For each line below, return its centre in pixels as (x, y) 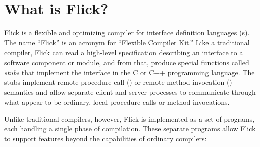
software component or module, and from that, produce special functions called (127, 62)
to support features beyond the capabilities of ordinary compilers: (106, 139)
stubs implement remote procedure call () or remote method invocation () (118, 82)
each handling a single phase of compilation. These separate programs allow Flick (130, 129)
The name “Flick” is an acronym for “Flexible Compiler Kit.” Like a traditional (127, 42)
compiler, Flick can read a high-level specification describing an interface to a (124, 52)
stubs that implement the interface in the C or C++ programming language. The (129, 72)
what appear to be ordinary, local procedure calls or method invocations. (117, 102)
